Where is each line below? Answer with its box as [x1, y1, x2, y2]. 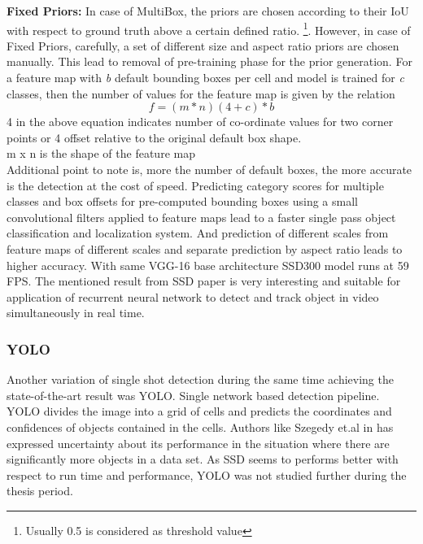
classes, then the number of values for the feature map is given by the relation [7, 85, 395, 102]
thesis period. [7, 482, 73, 499]
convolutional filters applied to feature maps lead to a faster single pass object [7, 208, 396, 225]
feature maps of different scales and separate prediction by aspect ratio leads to [7, 240, 403, 257]
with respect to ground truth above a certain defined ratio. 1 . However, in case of [7, 19, 411, 38]
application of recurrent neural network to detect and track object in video [7, 288, 379, 305]
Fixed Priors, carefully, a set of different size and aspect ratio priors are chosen [7, 37, 399, 54]
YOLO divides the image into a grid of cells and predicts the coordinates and [7, 403, 392, 420]
